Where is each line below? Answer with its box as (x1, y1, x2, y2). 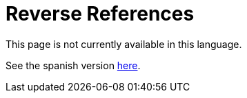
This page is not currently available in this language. (6, 38, 242, 50)
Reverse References (6, 2, 195, 25)
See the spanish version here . (6, 59, 141, 71)
